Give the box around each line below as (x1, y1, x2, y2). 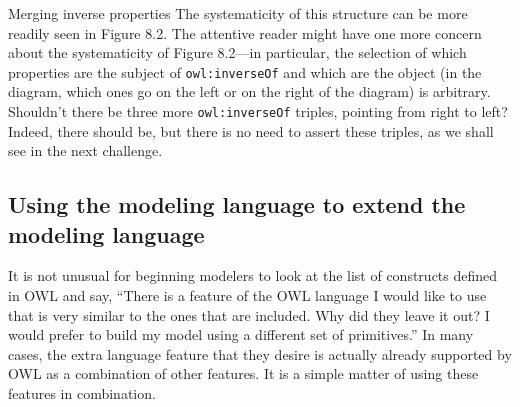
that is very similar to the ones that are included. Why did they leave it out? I (8, 304, 490, 325)
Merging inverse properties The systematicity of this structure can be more (8, 3, 468, 23)
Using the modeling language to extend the (8, 189, 466, 220)
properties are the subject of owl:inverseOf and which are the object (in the (8, 61, 482, 82)
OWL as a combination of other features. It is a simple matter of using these (8, 363, 479, 384)
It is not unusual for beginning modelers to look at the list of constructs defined (8, 265, 498, 286)
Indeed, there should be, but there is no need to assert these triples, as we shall (8, 120, 494, 141)
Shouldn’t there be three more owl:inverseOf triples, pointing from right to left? (8, 101, 508, 122)
